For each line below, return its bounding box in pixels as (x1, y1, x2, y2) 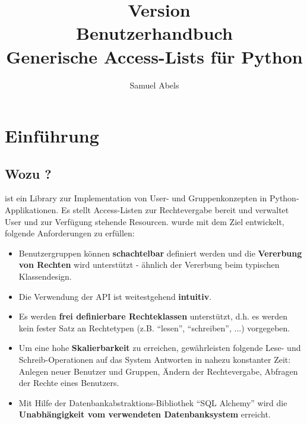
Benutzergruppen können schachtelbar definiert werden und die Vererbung (18, 246, 302, 259)
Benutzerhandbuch (76, 21, 233, 45)
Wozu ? (5, 164, 52, 182)
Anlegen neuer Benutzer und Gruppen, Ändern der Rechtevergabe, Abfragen (18, 365, 298, 377)
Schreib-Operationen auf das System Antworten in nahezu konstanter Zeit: (18, 353, 291, 366)
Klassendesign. (18, 270, 72, 283)
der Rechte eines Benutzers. (18, 376, 119, 389)
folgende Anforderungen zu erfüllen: (5, 227, 135, 239)
